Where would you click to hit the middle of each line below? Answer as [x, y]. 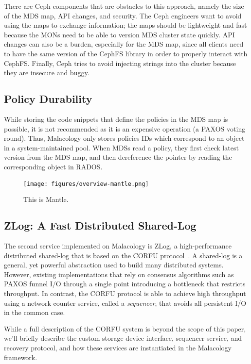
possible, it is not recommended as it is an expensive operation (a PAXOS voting [125, 128]
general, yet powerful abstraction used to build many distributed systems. [114, 265]
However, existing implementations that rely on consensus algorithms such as [119, 274]
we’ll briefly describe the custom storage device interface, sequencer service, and [123, 338]
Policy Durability [48, 99]
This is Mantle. [46, 199]
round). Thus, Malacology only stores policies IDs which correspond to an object [124, 138]
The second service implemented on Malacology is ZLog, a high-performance [118, 245]
